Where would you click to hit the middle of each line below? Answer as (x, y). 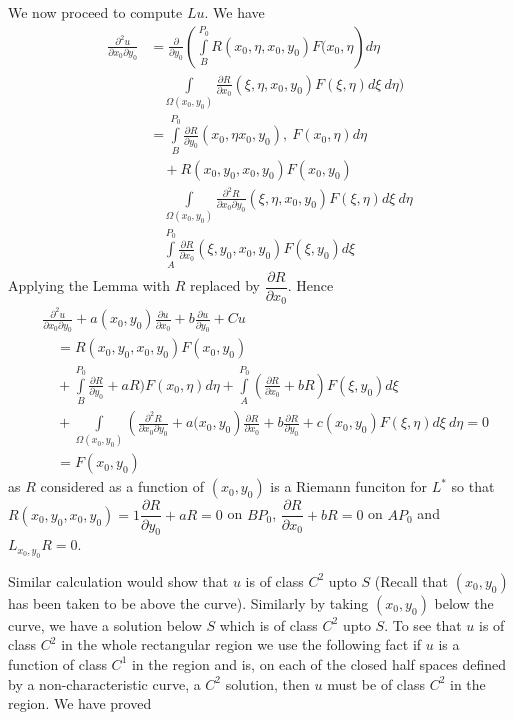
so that (473, 486)
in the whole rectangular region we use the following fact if (241, 644)
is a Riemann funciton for (348, 486)
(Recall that (411, 580)
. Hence (310, 285)
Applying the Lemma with (89, 285)
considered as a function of (122, 486)
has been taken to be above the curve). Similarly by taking (188, 602)
